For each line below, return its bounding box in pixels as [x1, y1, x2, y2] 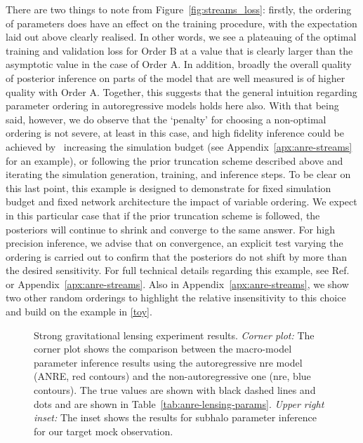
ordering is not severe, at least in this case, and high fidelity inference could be [6, 125, 344, 140]
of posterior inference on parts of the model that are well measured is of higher [6, 70, 345, 85]
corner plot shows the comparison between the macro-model [34, 341, 292, 356]
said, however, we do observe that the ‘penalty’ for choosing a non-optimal [6, 111, 326, 126]
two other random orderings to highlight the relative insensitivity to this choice [6, 290, 346, 305]
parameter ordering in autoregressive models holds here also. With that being [6, 98, 339, 113]
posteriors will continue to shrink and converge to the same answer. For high [6, 221, 336, 236]
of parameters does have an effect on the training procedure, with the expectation [6, 15, 357, 30]
